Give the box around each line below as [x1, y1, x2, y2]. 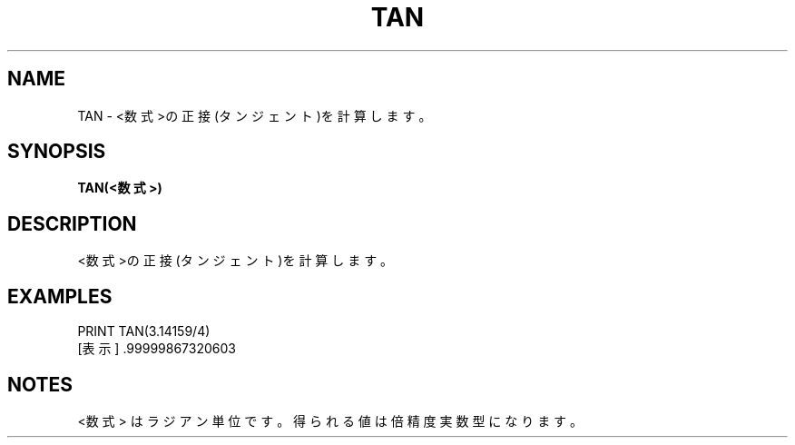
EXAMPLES [7, 284, 113, 308]
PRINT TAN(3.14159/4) [77, 323, 211, 340]
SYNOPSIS [7, 140, 106, 163]
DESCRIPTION [7, 212, 137, 235]
